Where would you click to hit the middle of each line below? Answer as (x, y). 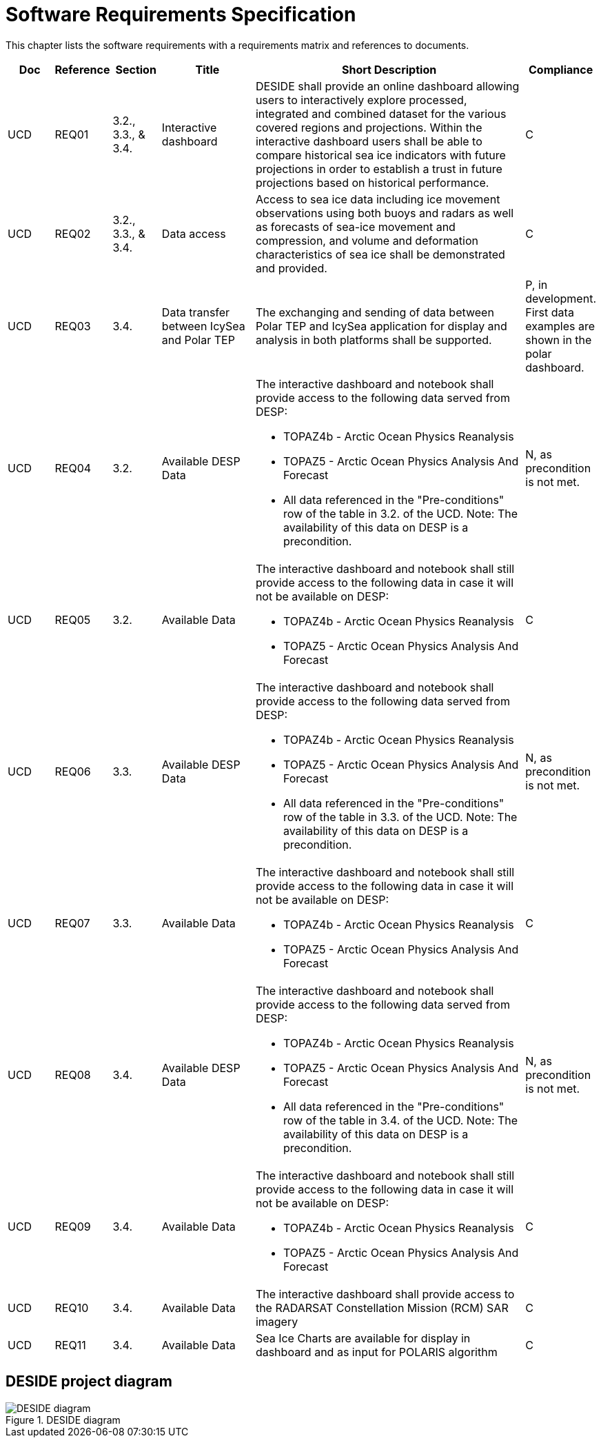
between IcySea (203, 326)
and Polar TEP (198, 340)
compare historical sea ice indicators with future (380, 155)
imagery (277, 1321)
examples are (560, 326)
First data (550, 312)
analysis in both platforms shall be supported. (374, 340)
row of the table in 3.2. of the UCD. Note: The (400, 513)
